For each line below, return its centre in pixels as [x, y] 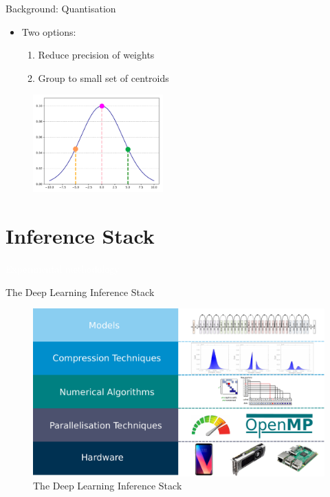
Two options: [49, 31]
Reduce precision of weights [96, 55]
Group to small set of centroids [103, 77]
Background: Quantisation [61, 8]
